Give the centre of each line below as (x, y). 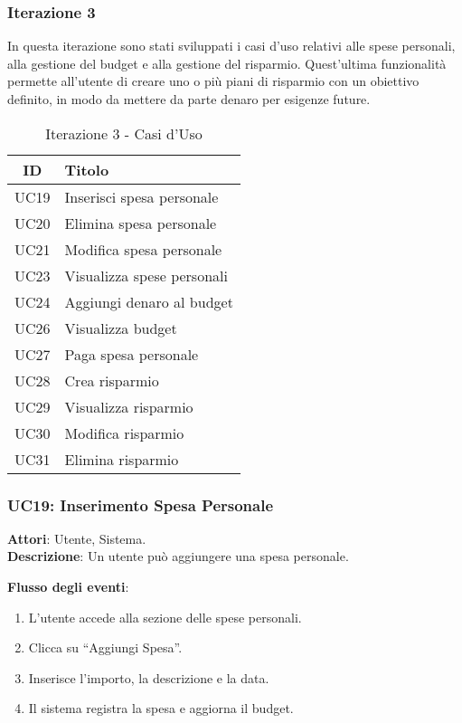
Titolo (87, 169)
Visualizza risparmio (129, 406)
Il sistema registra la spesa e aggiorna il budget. (161, 708)
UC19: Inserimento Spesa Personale (141, 504)
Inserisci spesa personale (141, 196)
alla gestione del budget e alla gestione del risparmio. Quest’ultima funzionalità (227, 63)
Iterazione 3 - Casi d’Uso (124, 133)
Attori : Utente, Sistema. (77, 538)
